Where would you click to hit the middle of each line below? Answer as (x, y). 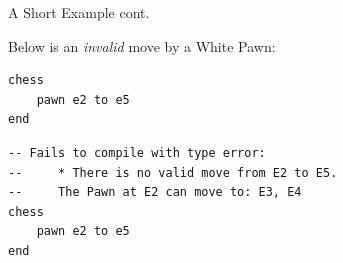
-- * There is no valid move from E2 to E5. (173, 172)
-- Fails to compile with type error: (137, 152)
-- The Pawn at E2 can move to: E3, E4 (155, 192)
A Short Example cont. (79, 12)
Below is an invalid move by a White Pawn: (142, 45)
